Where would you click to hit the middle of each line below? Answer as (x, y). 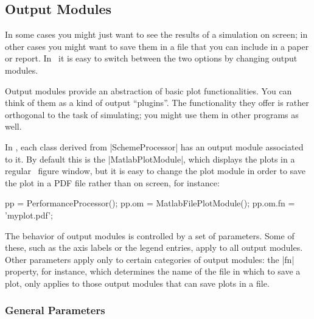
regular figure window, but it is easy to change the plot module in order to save (155, 171)
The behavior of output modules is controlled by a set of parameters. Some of (150, 235)
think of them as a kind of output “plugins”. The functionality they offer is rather (157, 103)
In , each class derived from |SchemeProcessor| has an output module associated (154, 146)
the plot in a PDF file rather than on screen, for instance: (112, 182)
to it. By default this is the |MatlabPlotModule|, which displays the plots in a (150, 159)
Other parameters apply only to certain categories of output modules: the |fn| (150, 259)
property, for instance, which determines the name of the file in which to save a (153, 271)
